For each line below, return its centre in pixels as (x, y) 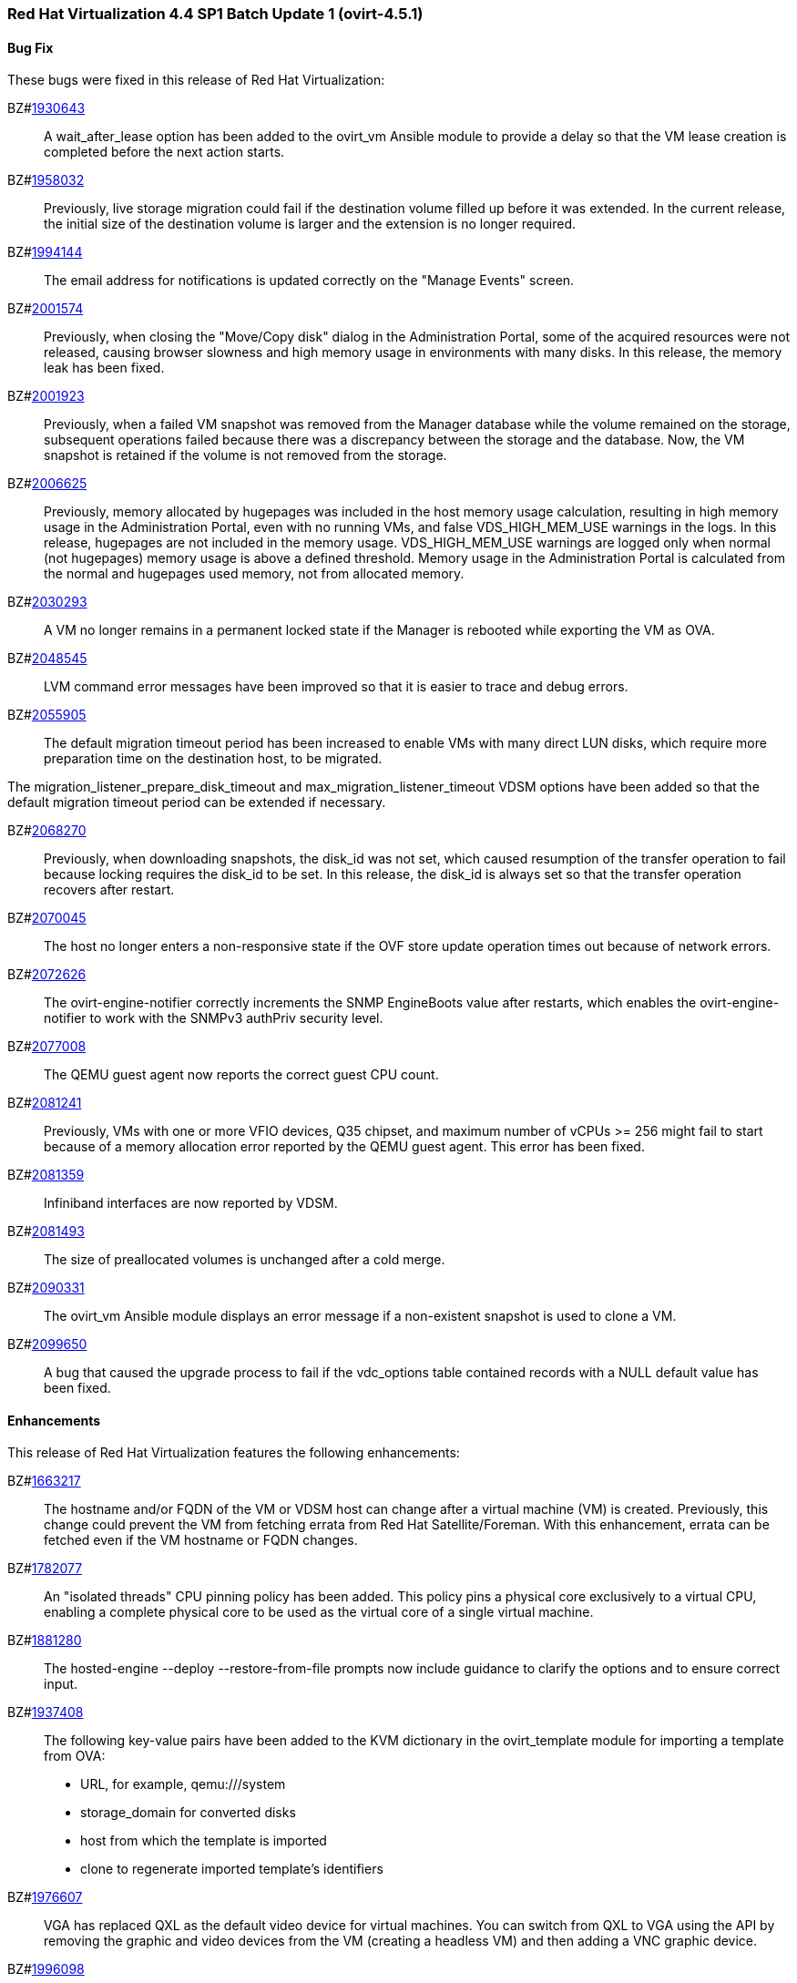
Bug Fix (31, 47)
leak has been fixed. (104, 368)
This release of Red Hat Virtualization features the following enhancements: (234, 1453)
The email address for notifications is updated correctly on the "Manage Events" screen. (309, 281)
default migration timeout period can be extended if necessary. (197, 802)
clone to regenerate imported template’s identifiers (232, 1869)
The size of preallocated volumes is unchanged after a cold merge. (245, 1260)
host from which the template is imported (204, 1841)
